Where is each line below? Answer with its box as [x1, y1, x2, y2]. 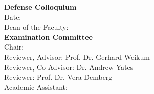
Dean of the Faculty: [4, 21, 69, 32]
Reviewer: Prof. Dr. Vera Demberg [4, 72, 113, 82]
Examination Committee [4, 31, 93, 42]
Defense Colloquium [4, 2, 77, 12]
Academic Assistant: [4, 81, 68, 92]
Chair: [4, 41, 24, 52]
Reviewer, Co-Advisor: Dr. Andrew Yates [4, 61, 134, 72]
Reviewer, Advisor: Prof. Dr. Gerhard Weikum [4, 51, 150, 62]
